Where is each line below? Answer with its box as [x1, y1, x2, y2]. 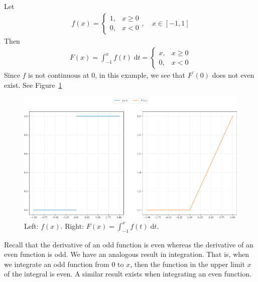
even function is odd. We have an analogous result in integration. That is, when [4, 249, 249, 259]
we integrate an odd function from [4, 258, 109, 269]
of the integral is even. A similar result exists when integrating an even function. [4, 268, 251, 279]
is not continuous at [28, 70, 89, 80]
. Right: [60, 220, 84, 231]
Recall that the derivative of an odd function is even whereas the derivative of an [4, 239, 253, 249]
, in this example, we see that [95, 70, 186, 80]
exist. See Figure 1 [4, 79, 62, 90]
